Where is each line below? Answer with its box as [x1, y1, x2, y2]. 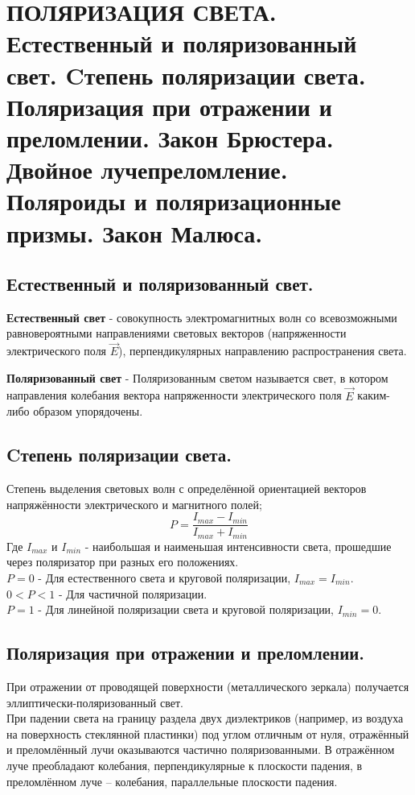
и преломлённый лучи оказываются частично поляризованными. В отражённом [6, 741, 395, 758]
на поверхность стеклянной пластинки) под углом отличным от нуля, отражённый [6, 725, 409, 742]
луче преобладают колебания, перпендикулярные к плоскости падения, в [6, 756, 363, 773]
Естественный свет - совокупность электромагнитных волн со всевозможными [6, 308, 397, 325]
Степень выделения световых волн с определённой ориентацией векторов [6, 480, 367, 497]
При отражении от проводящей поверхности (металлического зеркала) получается [6, 677, 409, 694]
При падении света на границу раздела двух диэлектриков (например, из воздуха [6, 710, 404, 727]
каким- [357, 387, 390, 404]
